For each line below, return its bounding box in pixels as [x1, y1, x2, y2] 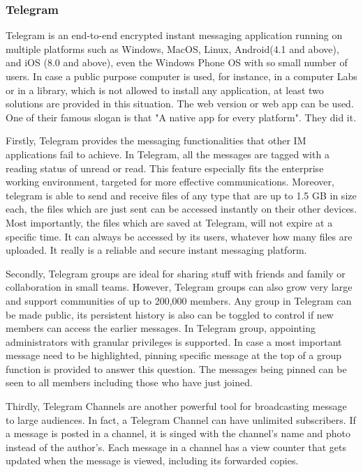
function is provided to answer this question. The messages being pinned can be [6, 361, 347, 376]
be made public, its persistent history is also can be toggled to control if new [6, 307, 334, 321]
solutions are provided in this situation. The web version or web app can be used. [6, 96, 354, 111]
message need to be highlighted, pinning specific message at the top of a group [6, 348, 342, 363]
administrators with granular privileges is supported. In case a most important [6, 334, 342, 349]
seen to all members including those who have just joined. [6, 375, 253, 390]
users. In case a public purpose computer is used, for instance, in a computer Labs [6, 69, 357, 83]
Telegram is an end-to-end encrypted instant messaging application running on [6, 28, 343, 43]
